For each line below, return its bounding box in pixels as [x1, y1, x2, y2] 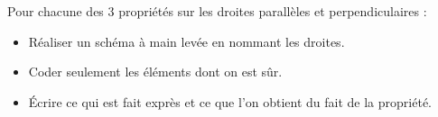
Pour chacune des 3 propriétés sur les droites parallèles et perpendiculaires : [7, 2, 427, 20]
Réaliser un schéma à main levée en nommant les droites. [28, 31, 345, 50]
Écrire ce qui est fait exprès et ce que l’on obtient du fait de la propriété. [28, 92, 432, 111]
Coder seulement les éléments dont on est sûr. [28, 62, 283, 81]
